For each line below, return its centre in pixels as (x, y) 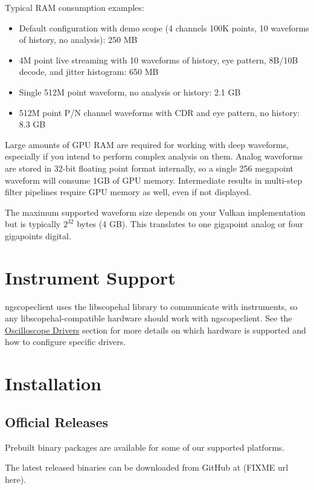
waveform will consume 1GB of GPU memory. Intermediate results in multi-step (154, 180)
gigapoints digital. (38, 235)
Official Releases (57, 421)
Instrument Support (90, 277)
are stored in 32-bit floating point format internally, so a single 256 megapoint (149, 168)
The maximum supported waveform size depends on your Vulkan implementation (155, 212)
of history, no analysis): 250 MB (78, 40)
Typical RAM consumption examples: (75, 7)
